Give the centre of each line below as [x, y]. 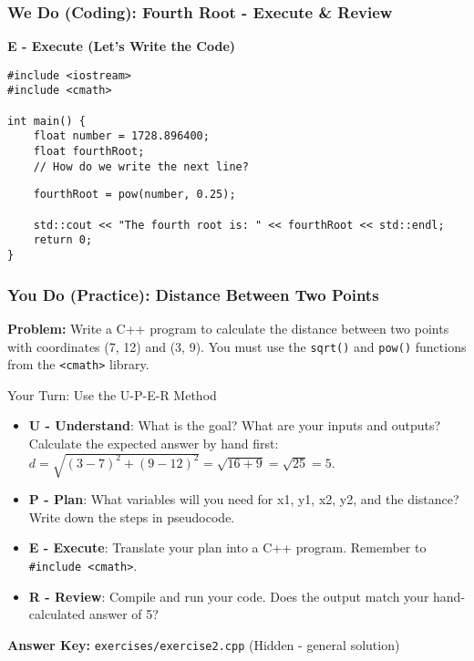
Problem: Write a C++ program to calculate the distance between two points [228, 328]
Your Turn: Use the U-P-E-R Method [112, 394]
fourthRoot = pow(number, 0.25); [134, 195]
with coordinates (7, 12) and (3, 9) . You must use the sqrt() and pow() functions [237, 346]
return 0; [63, 240]
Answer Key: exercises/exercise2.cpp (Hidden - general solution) [204, 644]
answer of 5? [124, 614]
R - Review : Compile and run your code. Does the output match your [229, 596]
